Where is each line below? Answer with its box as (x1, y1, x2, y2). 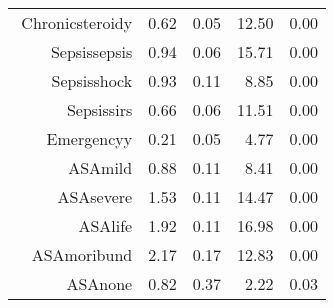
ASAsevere (57, 185, 133, 208)
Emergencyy (46, 127, 133, 150)
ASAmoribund (31, 243, 133, 266)
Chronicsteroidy (21, 11, 133, 34)
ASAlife (78, 214, 133, 237)
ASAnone (66, 272, 133, 295)
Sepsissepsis (50, 40, 133, 63)
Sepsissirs (66, 98, 133, 121)
